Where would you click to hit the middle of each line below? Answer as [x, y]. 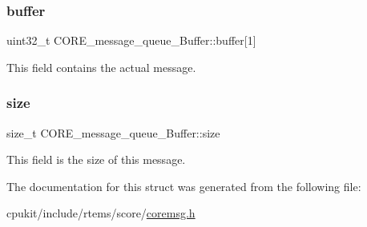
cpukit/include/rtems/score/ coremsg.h [101, 213]
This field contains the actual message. [101, 67]
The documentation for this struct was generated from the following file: [184, 186]
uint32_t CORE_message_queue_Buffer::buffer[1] [131, 40]
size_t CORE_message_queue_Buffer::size [113, 132]
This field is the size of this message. [96, 159]
